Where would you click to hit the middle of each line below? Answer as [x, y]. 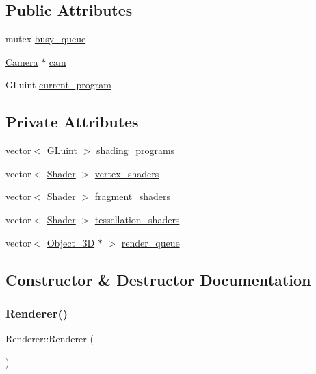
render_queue [150, 242]
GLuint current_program [58, 85]
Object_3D [71, 242]
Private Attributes [72, 122]
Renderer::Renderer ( [50, 339]
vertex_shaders [127, 173]
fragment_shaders [133, 196]
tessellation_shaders [137, 219]
